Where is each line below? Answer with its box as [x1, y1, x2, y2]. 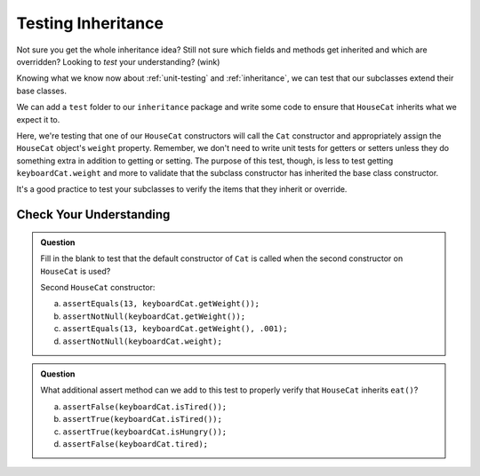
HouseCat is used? [40, 266, 111, 276]
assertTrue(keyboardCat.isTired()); [62, 414, 222, 424]
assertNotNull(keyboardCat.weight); [62, 336, 222, 346]
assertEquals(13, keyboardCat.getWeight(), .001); [62, 324, 288, 334]
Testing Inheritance [16, 13, 164, 33]
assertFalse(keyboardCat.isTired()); [62, 401, 228, 412]
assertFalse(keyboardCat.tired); [62, 439, 209, 448]
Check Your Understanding [16, 207, 171, 222]
